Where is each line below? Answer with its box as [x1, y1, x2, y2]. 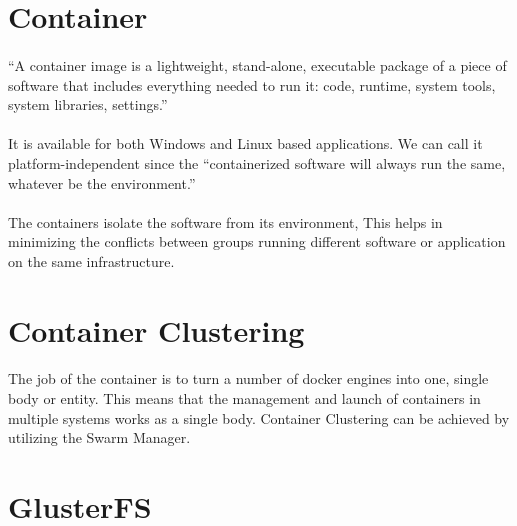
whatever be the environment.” [8, 172, 196, 193]
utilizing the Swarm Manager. [8, 427, 191, 448]
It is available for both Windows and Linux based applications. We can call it [8, 133, 483, 154]
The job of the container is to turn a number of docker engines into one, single [8, 368, 489, 389]
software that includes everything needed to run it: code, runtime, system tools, [8, 74, 496, 95]
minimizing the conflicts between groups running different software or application [8, 231, 506, 252]
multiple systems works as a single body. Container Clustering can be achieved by [8, 407, 510, 428]
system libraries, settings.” [8, 94, 168, 115]
